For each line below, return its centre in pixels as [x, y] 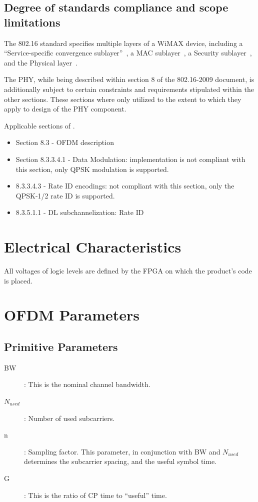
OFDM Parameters [72, 315]
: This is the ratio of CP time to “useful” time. [95, 495]
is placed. [18, 280]
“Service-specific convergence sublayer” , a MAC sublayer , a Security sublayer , [128, 53]
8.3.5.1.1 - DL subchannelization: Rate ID [80, 212]
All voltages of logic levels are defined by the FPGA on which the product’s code [128, 271]
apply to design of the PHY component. [65, 109]
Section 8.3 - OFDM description [65, 142]
